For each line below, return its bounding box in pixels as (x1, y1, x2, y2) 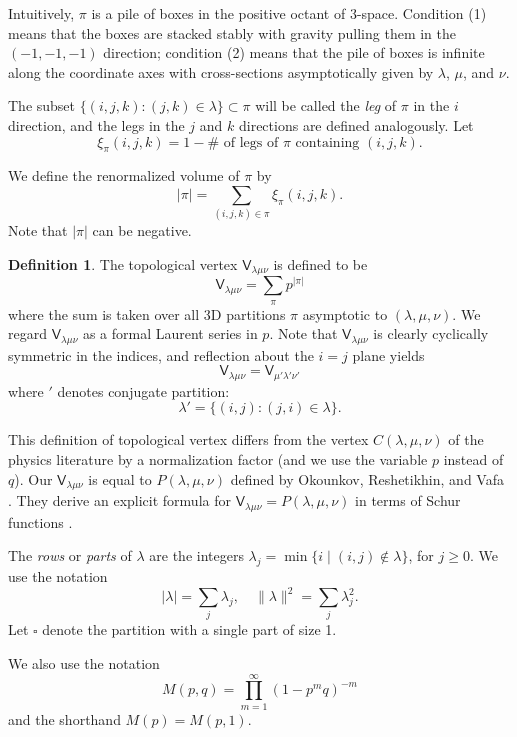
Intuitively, (8, 3, 75, 23)
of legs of (223, 135, 279, 150)
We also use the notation (8, 652, 160, 673)
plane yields (352, 344, 425, 365)
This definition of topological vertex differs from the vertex (8, 429, 369, 450)
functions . (8, 511, 73, 532)
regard (8, 323, 47, 344)
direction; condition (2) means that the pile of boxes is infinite (103, 42, 485, 63)
